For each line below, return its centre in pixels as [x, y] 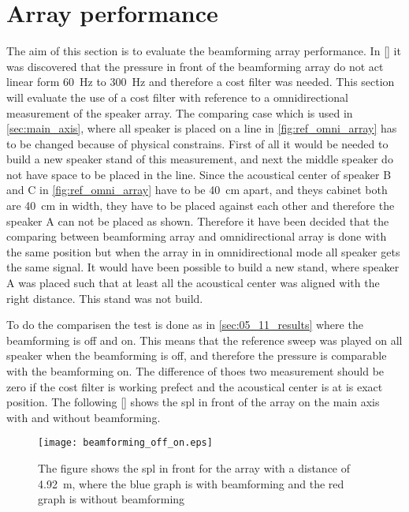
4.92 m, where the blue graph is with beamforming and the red [191, 483]
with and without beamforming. [84, 417]
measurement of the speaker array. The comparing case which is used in [180, 112]
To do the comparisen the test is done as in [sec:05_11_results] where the [185, 325]
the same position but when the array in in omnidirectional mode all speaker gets [203, 251]
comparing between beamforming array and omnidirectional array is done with [197, 236]
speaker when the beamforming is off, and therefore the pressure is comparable [197, 355]
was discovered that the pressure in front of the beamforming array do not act [195, 66]
